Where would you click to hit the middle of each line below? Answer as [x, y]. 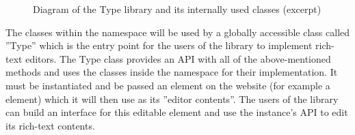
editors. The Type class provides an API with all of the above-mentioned [178, 58]
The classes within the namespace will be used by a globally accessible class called [178, 32]
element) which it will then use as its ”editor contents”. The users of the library [172, 99]
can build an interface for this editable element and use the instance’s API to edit [177, 112]
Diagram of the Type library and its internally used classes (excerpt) [177, 9]
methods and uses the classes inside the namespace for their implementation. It [172, 72]
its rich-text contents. [50, 125]
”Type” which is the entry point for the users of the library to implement [159, 45]
